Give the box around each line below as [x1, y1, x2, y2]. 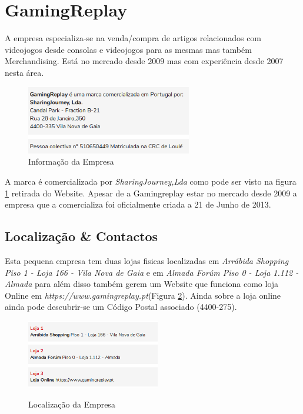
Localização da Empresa [28, 398, 115, 410]
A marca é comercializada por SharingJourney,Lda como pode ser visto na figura [5, 175, 297, 188]
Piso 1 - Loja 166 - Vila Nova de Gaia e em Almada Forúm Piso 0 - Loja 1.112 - [5, 266, 299, 278]
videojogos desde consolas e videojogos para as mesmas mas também [5, 43, 252, 55]
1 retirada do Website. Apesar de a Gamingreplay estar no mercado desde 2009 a [5, 186, 297, 199]
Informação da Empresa [28, 155, 114, 168]
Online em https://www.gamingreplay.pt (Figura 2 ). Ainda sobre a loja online [5, 289, 281, 301]
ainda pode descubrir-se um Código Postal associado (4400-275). [5, 301, 237, 313]
